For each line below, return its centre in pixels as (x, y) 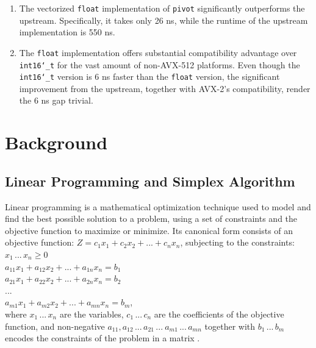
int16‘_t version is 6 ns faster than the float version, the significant (149, 76)
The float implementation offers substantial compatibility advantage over (158, 52)
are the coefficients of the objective (219, 314)
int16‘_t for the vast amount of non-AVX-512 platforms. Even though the (160, 64)
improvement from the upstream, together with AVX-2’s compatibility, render (165, 88)
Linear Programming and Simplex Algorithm (150, 181)
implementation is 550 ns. (67, 32)
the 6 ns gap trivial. (56, 100)
